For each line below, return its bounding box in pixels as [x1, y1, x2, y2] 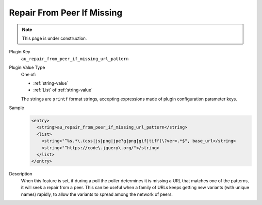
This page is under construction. [22, 35, 87, 41]
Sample [9, 105, 24, 111]
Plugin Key [9, 49, 31, 55]
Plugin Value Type [9, 64, 46, 70]
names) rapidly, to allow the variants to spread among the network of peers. [21, 191, 173, 197]
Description [9, 171, 33, 177]
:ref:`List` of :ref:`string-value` [33, 87, 93, 93]
